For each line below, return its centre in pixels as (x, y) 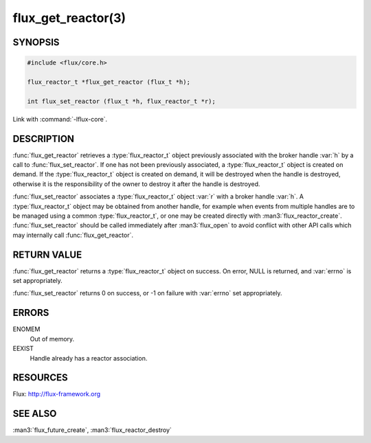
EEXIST (23, 349)
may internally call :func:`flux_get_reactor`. (73, 235)
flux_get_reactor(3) (69, 18)
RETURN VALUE (47, 254)
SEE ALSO (35, 414)
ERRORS (31, 313)
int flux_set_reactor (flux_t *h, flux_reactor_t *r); (121, 101)
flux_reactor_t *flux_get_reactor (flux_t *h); (109, 82)
